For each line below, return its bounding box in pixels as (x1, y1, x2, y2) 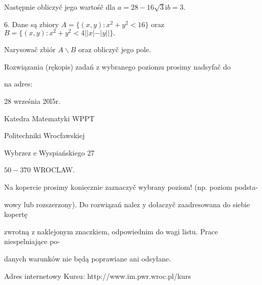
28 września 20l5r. (4, 96, 60, 106)
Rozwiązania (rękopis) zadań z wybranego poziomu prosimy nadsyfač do (4, 61, 231, 72)
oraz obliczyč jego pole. (78, 44, 151, 55)
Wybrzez (4, 147, 31, 158)
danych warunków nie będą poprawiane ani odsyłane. (4, 253, 171, 264)
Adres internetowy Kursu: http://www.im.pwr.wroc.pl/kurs (4, 270, 191, 281)
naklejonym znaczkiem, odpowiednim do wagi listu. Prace (37, 226, 218, 236)
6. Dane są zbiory (4, 18, 59, 29)
